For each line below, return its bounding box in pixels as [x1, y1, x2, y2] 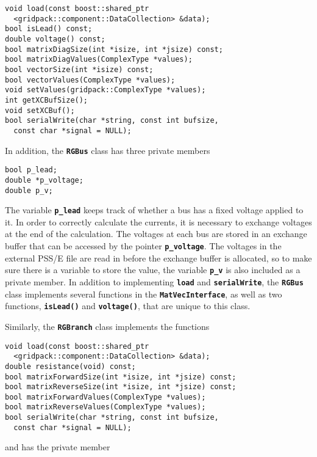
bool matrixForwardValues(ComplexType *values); [5, 392, 206, 401]
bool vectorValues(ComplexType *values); [5, 75, 176, 84]
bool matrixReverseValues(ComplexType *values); [5, 403, 206, 412]
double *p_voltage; [5, 175, 84, 185]
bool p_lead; [5, 166, 57, 175]
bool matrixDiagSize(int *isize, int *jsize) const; [5, 45, 223, 54]
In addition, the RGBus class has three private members [5, 144, 210, 156]
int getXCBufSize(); [5, 95, 88, 104]
